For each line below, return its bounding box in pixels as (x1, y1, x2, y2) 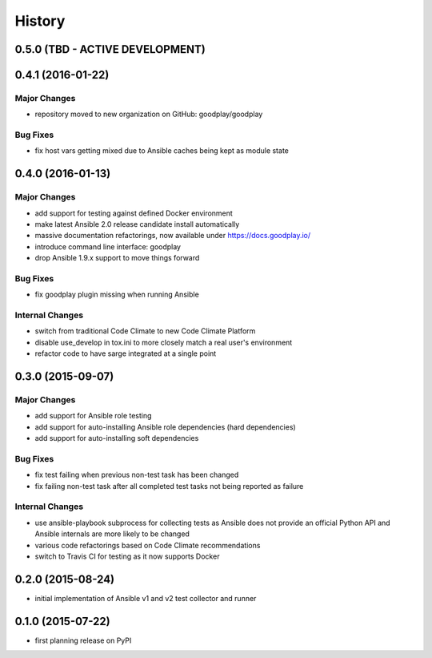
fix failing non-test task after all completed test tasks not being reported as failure (34, 481, 304, 490)
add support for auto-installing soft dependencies (34, 434, 199, 443)
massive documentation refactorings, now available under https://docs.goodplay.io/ (34, 231, 311, 240)
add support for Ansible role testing (34, 411, 152, 421)
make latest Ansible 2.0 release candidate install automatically (34, 220, 240, 229)
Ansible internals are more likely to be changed (34, 529, 190, 539)
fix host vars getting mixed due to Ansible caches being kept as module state (34, 146, 290, 155)
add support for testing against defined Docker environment (34, 208, 234, 218)
